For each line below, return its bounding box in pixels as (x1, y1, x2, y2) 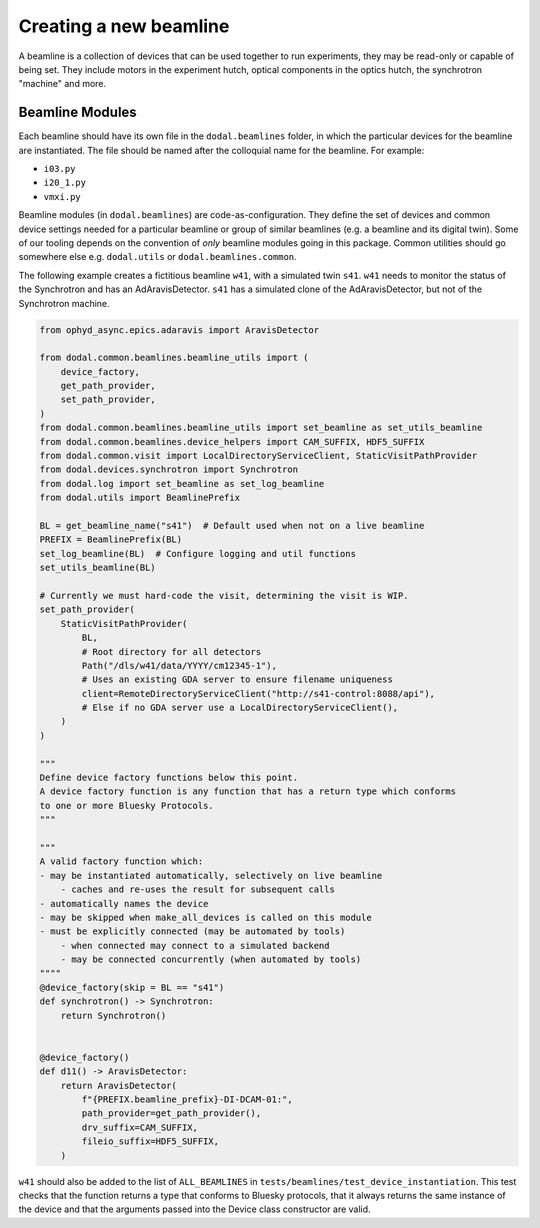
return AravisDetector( (60, 1080, 177, 1091)
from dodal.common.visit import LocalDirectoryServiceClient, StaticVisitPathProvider (39, 450, 478, 462)
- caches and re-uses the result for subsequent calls (60, 884, 335, 895)
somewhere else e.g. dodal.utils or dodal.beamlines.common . (18, 251, 297, 263)
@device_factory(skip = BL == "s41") (39, 981, 225, 993)
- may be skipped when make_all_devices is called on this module (39, 911, 372, 923)
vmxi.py (43, 191, 82, 202)
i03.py (43, 163, 76, 175)
